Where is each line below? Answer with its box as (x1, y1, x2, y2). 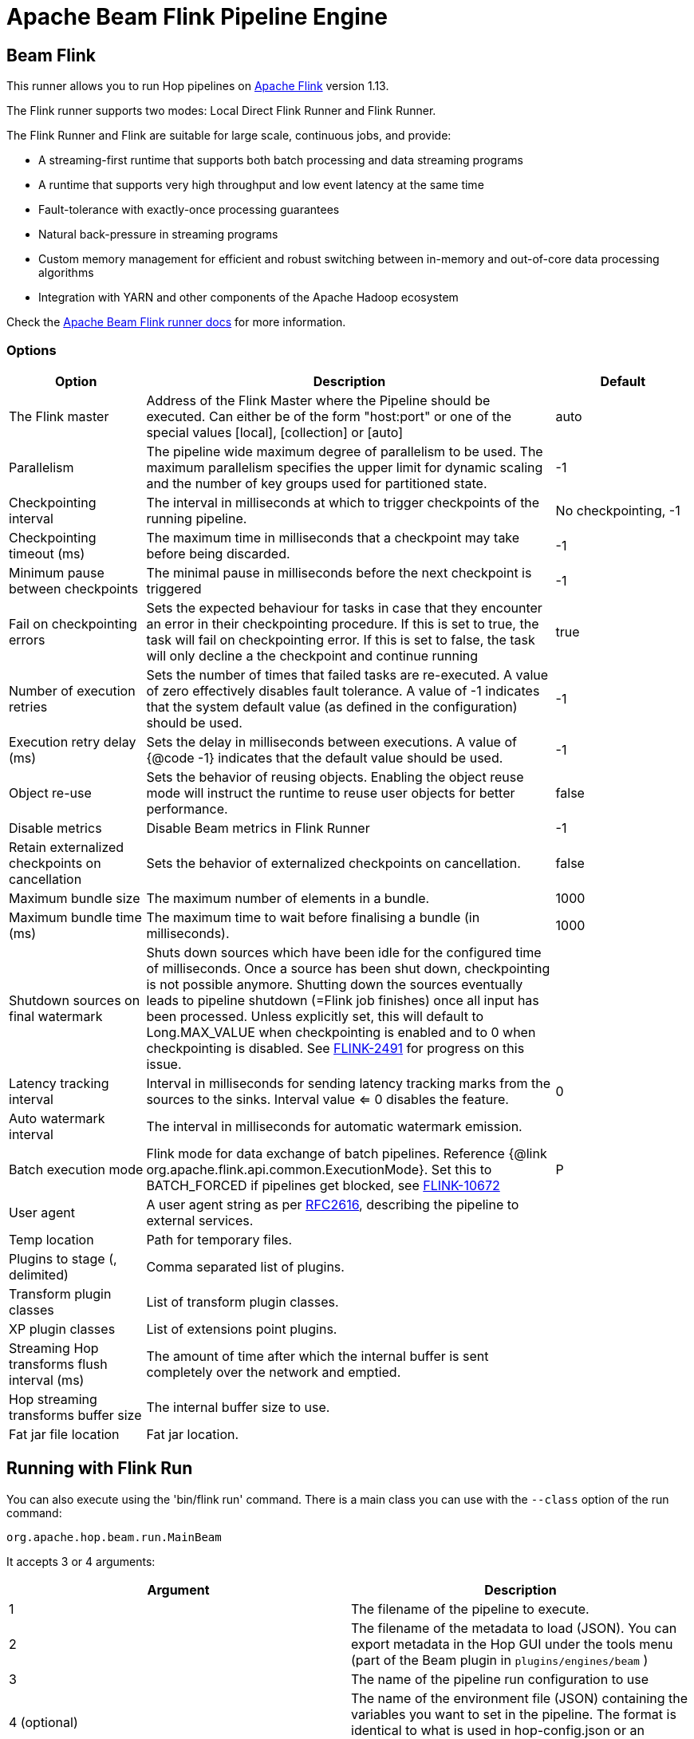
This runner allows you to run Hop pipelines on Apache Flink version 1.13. (6, 79, 389, 93)
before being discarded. (146, 545, 290, 562)
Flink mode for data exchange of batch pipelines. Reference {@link (146, 1145, 547, 1161)
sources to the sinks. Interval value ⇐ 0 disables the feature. (146, 1090, 509, 1107)
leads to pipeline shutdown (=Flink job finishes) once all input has (146, 992, 539, 1008)
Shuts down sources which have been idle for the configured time (146, 944, 542, 960)
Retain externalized (9, 838, 124, 855)
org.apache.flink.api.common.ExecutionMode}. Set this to (146, 1161, 492, 1177)
